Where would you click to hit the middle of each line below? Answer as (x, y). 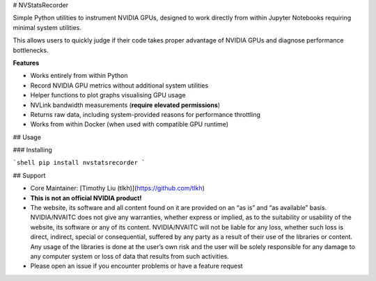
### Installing (32, 150)
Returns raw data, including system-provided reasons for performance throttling (146, 114)
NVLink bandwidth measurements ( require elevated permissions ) (125, 105)
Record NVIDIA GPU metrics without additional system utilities (119, 85)
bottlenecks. (31, 50)
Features (26, 63)
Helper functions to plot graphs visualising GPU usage (108, 95)
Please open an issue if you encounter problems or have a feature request (136, 266)
